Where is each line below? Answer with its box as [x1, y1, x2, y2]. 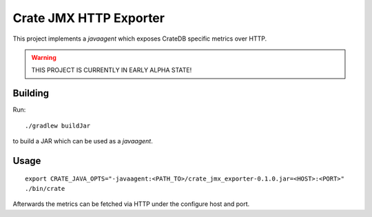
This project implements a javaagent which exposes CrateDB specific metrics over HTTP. [12, 34, 267, 43]
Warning [31, 53, 56, 61]
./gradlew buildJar [25, 121, 91, 130]
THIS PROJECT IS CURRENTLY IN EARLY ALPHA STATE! [31, 66, 192, 74]
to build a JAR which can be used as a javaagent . [12, 137, 153, 145]
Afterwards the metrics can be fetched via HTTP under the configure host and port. [12, 200, 250, 208]
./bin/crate [25, 185, 65, 192]
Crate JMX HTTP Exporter [12, 10, 165, 25]
